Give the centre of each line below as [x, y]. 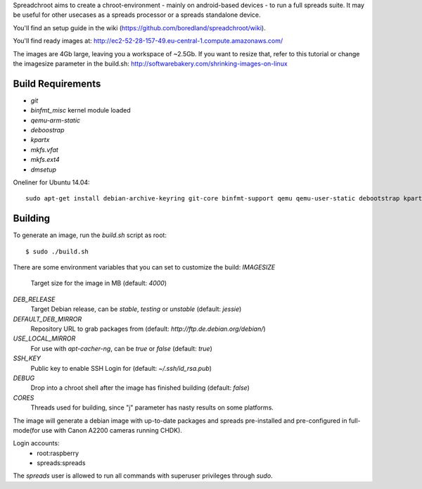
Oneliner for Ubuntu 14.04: [52, 182]
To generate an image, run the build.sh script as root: [90, 235]
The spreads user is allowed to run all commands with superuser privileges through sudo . [143, 476]
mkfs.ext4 [45, 160]
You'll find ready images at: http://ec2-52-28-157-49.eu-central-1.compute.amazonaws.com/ [148, 41]
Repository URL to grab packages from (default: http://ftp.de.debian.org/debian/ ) [148, 329]
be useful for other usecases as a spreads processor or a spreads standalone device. [137, 15]
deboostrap [47, 130]
